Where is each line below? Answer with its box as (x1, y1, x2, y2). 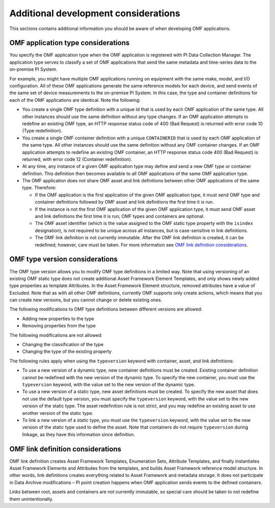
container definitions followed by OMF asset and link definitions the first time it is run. (35, 199, 214, 205)
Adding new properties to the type (22, 316, 94, 322)
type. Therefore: (22, 185, 57, 191)
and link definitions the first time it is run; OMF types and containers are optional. (35, 213, 205, 219)
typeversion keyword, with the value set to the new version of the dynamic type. (22, 381, 196, 387)
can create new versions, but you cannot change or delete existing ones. (9, 297, 162, 303)
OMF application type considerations (9, 39, 130, 47)
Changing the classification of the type (22, 342, 104, 348)
